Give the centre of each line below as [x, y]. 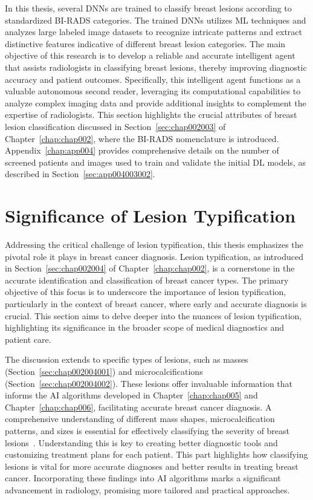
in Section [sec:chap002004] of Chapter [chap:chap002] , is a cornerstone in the [150, 268]
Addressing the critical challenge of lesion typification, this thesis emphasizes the [154, 245]
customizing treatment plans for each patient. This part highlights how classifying [156, 454]
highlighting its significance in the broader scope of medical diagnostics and [145, 327]
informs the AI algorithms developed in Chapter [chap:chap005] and [131, 395]
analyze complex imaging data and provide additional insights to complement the [156, 102]
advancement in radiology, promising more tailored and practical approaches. [147, 489]
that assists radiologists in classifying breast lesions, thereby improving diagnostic [156, 67]
